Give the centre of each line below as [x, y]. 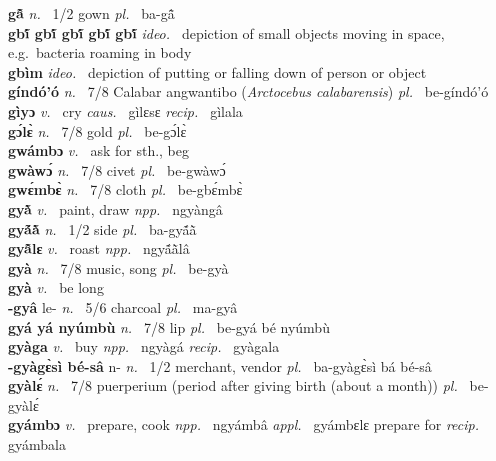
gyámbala [37, 444]
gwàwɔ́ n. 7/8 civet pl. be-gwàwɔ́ [117, 169]
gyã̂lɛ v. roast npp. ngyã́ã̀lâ [99, 248]
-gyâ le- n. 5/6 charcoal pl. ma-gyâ [123, 306]
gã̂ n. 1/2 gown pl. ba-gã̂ [91, 13]
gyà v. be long [56, 287]
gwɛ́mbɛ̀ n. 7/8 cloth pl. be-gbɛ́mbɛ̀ [125, 189]
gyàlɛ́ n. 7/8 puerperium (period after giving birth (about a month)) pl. [233, 385]
